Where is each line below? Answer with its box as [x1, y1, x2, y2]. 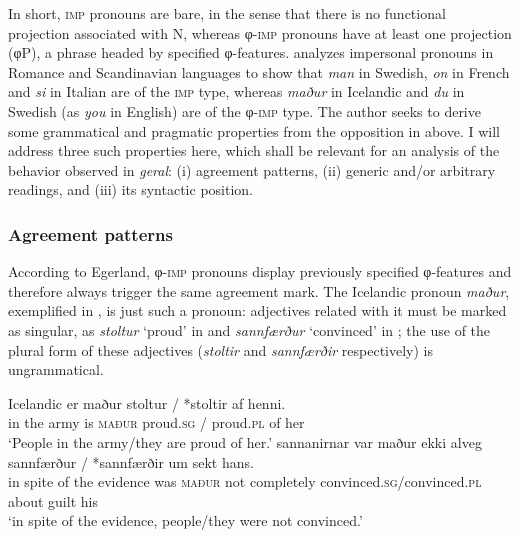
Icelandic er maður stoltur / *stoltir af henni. [8, 392, 286, 413]
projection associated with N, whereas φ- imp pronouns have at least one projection [8, 22, 512, 43]
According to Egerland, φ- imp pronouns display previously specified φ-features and [8, 261, 512, 282]
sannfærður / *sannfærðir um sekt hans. [8, 451, 254, 472]
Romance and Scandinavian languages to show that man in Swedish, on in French [8, 61, 510, 82]
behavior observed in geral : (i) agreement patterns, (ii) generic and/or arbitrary [8, 159, 496, 180]
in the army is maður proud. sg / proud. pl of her [8, 412, 305, 433]
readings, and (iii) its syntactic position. [8, 179, 253, 200]
